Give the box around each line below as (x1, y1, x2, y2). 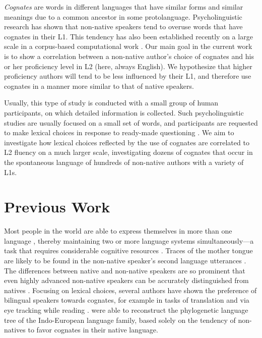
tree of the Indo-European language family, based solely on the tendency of (4, 314, 236, 325)
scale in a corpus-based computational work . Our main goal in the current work (4, 41, 252, 51)
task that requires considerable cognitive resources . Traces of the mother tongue (4, 245, 253, 256)
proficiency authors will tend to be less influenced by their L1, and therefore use (4, 71, 251, 81)
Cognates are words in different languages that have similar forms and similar (4, 2, 243, 12)
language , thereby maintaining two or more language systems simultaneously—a (4, 235, 254, 246)
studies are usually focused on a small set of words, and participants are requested (4, 117, 258, 128)
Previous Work (4, 196, 110, 217)
